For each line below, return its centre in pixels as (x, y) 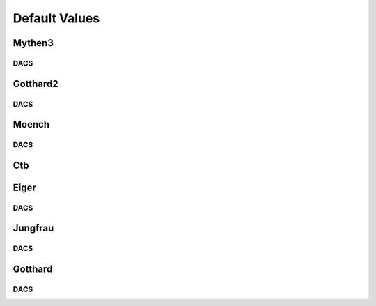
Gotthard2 (36, 84)
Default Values (56, 18)
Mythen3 (33, 43)
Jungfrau (33, 228)
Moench (31, 124)
